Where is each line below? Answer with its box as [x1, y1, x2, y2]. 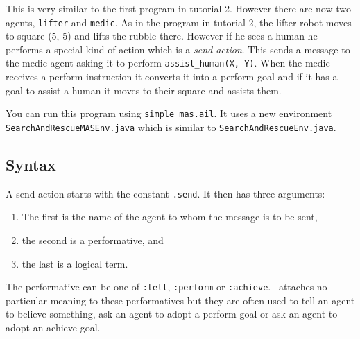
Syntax [6, 153, 56, 175]
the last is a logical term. [22, 256, 128, 270]
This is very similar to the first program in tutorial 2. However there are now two [6, 1, 352, 15]
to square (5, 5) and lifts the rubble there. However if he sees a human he [6, 28, 318, 43]
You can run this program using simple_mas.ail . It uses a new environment [6, 106, 332, 121]
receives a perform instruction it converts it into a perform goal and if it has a [6, 69, 338, 84]
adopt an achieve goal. [6, 320, 101, 335]
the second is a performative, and [22, 233, 164, 247]
